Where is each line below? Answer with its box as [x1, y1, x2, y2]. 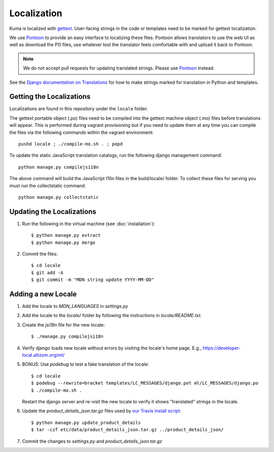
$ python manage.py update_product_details [31, 420, 141, 426]
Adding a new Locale [9, 290, 77, 298]
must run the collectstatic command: [9, 183, 86, 189]
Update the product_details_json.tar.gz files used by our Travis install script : [22, 408, 181, 414]
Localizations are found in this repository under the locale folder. [9, 106, 148, 112]
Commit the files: [22, 251, 58, 257]
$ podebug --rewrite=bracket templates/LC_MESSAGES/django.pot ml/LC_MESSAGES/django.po [31, 380, 259, 386]
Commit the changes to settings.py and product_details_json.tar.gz [22, 438, 162, 444]
